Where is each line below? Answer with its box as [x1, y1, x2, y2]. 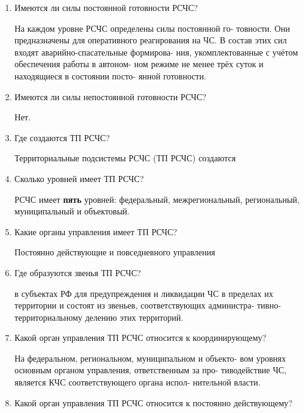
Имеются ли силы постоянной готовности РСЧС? [14, 1, 198, 13]
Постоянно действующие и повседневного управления [14, 246, 215, 258]
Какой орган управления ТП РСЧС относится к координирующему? [14, 331, 267, 344]
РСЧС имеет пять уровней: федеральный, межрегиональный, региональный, [14, 192, 300, 205]
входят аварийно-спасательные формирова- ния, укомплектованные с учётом [14, 45, 299, 58]
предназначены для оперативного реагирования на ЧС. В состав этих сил [14, 34, 287, 46]
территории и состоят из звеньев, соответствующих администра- [14, 299, 255, 312]
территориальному [14, 310, 82, 323]
